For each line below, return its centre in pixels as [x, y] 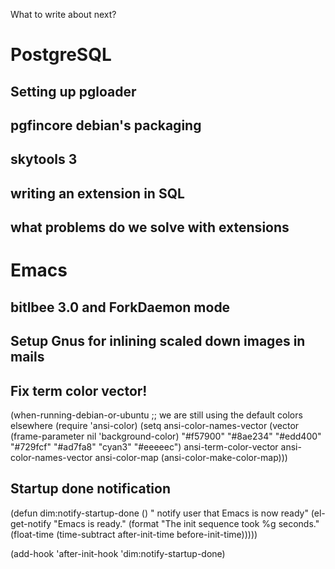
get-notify [31, 523]
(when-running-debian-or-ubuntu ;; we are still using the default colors [156, 415]
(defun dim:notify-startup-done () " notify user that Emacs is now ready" [159, 513]
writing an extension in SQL [97, 193]
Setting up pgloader [73, 91]
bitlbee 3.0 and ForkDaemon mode [120, 307]
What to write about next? [63, 14]
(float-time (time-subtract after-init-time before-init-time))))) [134, 534]
